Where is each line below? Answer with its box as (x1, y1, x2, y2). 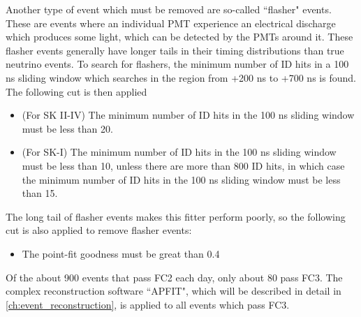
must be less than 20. (22, 121, 113, 135)
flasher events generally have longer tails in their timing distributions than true (6, 43, 344, 57)
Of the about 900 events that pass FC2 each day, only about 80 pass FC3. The (6, 270, 343, 284)
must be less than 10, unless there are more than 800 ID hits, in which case (22, 158, 345, 172)
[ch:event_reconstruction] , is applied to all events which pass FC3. (6, 297, 290, 311)
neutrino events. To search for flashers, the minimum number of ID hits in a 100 (6, 57, 349, 71)
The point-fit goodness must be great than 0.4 (22, 246, 220, 260)
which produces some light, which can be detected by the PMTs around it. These (6, 29, 353, 44)
